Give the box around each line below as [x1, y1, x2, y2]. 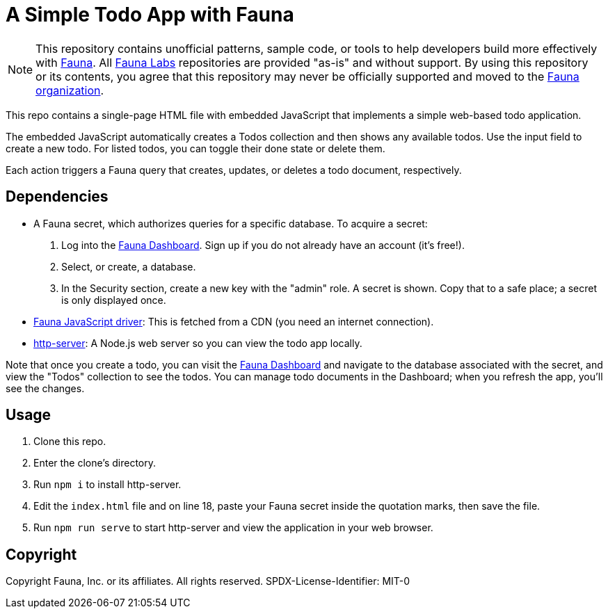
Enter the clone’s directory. [33, 457, 157, 469]
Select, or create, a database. [61, 260, 196, 273]
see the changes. [6, 382, 85, 394]
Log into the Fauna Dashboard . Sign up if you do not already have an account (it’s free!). [61, 239, 465, 251]
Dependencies [6, 188, 109, 206]
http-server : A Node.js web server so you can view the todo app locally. [33, 337, 362, 349]
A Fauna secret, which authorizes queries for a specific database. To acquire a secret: [33, 217, 428, 229]
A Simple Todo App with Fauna [6, 3, 294, 26]
